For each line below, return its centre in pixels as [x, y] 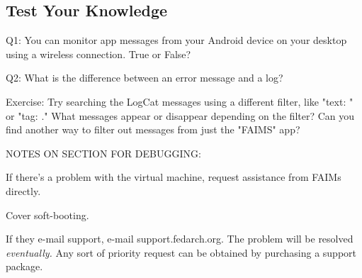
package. [24, 266]
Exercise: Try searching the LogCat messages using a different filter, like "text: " [180, 101]
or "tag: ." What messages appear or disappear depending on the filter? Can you [180, 115]
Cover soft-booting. [47, 215]
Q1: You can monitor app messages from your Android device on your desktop [176, 40]
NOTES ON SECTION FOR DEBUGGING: [103, 153]
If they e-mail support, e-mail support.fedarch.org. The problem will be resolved [180, 239]
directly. [23, 190]
